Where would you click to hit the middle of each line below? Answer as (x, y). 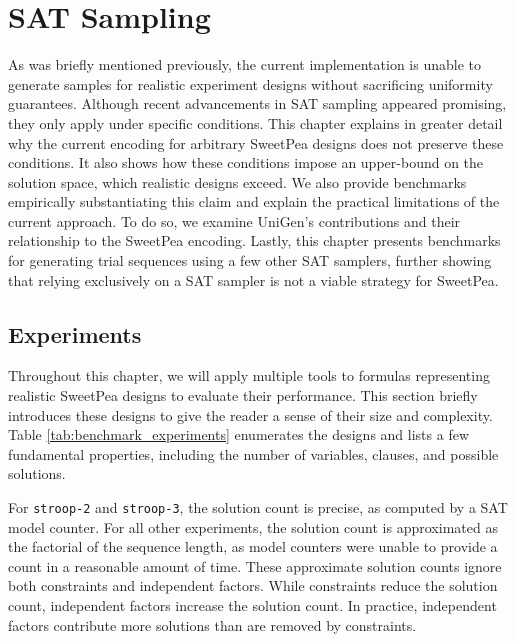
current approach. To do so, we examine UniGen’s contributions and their (234, 220)
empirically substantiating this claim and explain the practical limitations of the (254, 201)
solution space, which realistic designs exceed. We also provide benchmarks (237, 181)
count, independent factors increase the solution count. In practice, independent (252, 605)
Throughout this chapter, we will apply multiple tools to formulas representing (249, 375)
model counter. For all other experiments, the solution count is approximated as (253, 526)
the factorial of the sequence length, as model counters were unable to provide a (253, 546)
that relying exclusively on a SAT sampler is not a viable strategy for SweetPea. (253, 279)
